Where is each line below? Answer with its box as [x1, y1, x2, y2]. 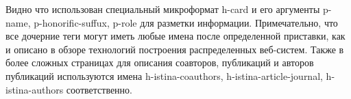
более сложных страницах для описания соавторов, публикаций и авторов [5, 55, 314, 70]
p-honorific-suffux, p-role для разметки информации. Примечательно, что [34, 15, 338, 29]
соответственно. [66, 82, 133, 96]
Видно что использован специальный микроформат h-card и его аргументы [5, 2, 320, 16]
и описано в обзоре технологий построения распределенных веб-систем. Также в [5, 42, 344, 56]
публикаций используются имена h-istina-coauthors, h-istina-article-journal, [5, 68, 323, 83]
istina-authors [5, 82, 64, 96]
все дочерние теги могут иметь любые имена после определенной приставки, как [5, 29, 346, 43]
